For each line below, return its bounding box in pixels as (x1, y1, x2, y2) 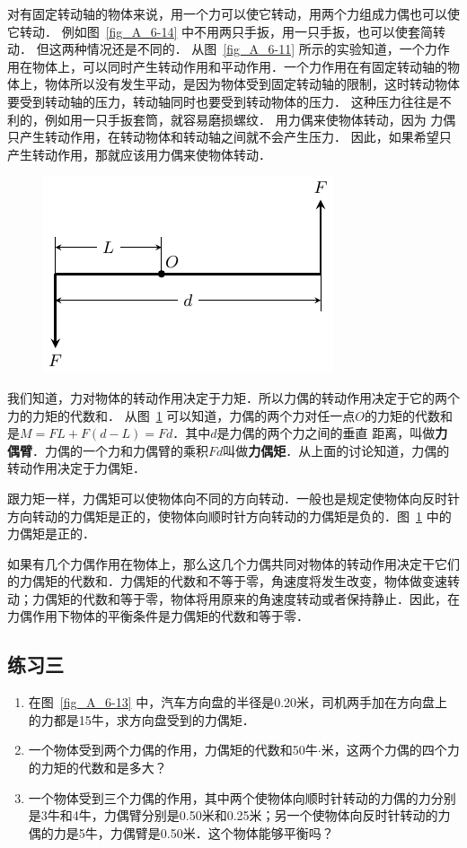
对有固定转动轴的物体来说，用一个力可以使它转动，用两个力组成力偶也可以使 (7, 4, 460, 22)
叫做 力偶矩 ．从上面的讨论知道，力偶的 (223, 441, 450, 459)
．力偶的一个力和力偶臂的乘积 (32, 441, 208, 459)
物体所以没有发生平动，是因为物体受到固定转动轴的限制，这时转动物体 (44, 74, 460, 93)
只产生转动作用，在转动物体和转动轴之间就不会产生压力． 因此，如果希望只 (7, 127, 452, 146)
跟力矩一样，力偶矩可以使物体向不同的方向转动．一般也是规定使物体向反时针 (7, 488, 460, 507)
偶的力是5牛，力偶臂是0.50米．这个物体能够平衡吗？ (28, 823, 334, 842)
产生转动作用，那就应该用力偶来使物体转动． (7, 144, 271, 163)
